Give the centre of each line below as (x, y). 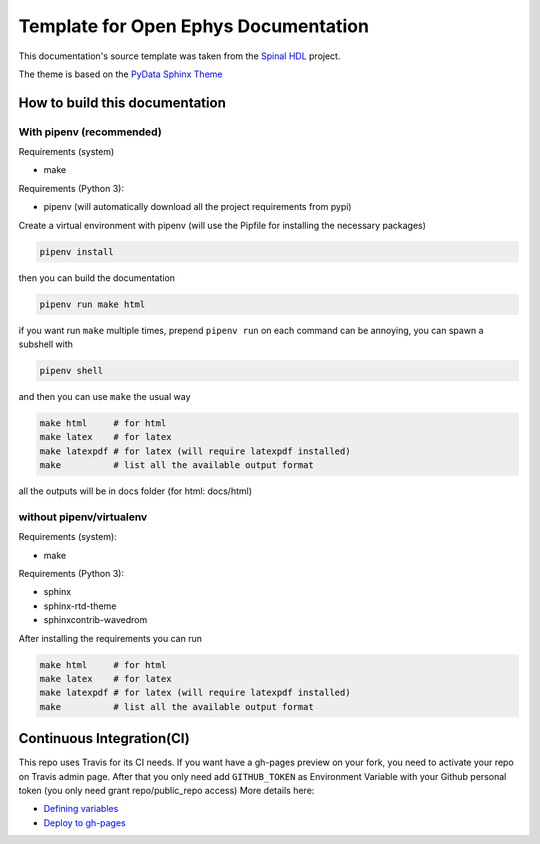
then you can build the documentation (96, 277)
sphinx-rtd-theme (80, 606)
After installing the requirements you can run (110, 638)
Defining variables (81, 809)
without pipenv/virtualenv (83, 517)
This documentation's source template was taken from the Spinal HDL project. (179, 56)
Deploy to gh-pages (84, 822)
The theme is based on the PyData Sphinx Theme (120, 74)
